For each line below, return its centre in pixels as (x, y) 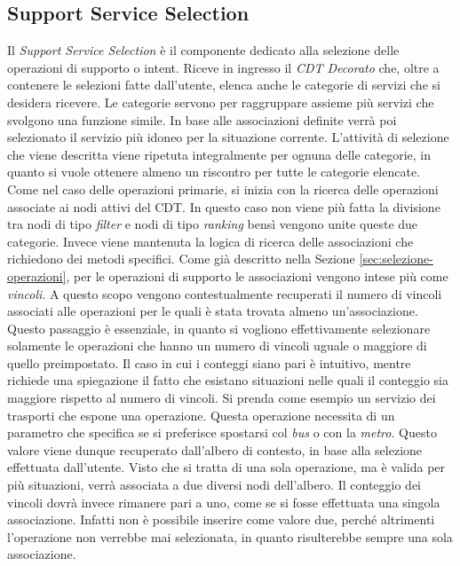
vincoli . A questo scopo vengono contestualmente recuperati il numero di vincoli (225, 293)
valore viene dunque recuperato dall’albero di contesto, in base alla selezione (215, 449)
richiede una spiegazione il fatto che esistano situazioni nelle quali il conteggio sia (228, 380)
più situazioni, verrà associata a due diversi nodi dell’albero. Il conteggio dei (214, 485)
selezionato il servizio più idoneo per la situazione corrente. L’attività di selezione (228, 137)
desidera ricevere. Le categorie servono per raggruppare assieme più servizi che (221, 102)
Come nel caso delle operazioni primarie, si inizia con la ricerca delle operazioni (223, 189)
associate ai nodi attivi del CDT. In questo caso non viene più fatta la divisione (224, 206)
